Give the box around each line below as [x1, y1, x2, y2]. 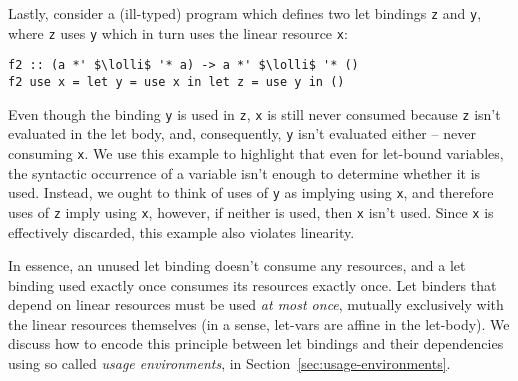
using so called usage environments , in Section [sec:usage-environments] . [8, 353, 451, 374]
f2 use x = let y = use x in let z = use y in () [8, 74, 345, 89]
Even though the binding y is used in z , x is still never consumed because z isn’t [8, 103, 501, 124]
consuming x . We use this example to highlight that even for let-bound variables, [8, 142, 504, 163]
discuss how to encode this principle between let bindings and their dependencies [8, 333, 504, 354]
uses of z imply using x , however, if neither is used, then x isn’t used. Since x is [8, 201, 494, 222]
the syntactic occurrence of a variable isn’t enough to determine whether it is [8, 162, 481, 183]
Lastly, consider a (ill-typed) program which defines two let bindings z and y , [8, 3, 482, 23]
